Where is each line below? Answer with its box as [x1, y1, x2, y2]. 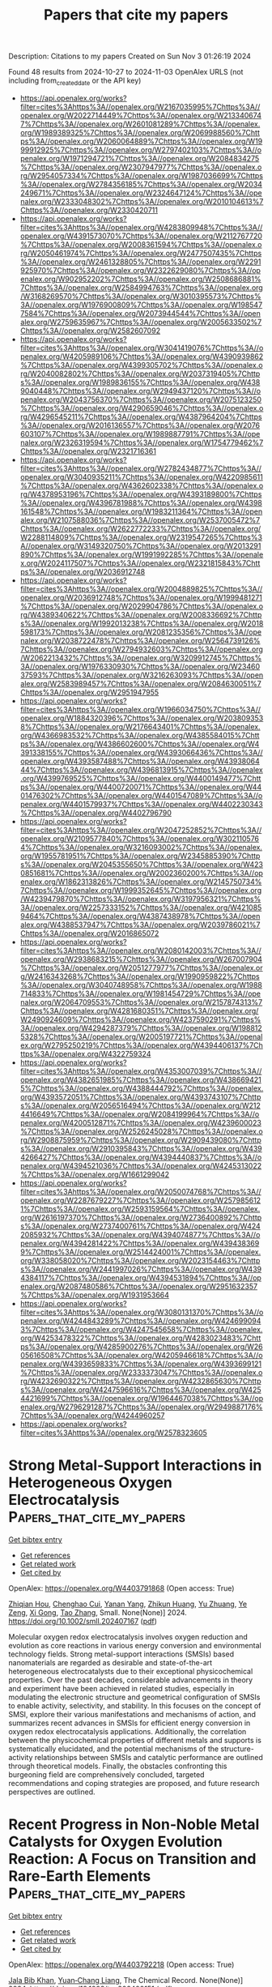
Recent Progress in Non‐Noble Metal [8, 1815, 260, 1834]
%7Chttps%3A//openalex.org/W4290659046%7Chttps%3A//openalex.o [19, 403, 264, 412]
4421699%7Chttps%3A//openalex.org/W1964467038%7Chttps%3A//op [19, 1393, 264, 1403]
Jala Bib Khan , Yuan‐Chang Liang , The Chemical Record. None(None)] [8, 1975, 244, 1985]
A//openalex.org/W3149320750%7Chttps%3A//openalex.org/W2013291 [19, 541, 261, 550]
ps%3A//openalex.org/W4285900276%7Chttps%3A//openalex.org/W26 [19, 1341, 263, 1351]
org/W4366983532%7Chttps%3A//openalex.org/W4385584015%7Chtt [19, 730, 260, 740]
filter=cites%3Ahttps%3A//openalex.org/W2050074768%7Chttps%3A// [19, 1186, 261, 1196]
